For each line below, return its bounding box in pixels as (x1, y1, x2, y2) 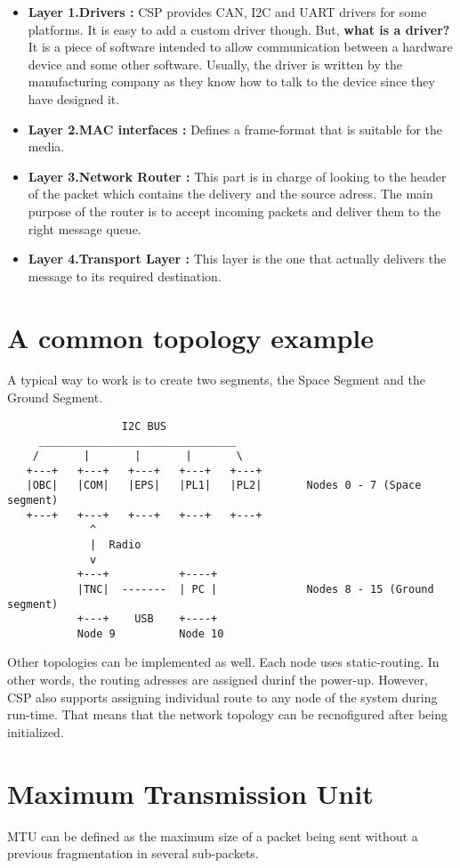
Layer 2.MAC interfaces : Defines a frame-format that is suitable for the (28, 119, 443, 138)
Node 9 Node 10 (77, 627, 224, 640)
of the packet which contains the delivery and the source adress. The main (28, 184, 433, 203)
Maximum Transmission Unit (7, 775, 374, 811)
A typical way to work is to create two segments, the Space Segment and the (7, 370, 425, 389)
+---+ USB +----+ (77, 612, 218, 626)
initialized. (7, 722, 64, 741)
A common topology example (7, 319, 374, 355)
